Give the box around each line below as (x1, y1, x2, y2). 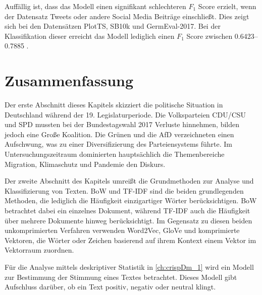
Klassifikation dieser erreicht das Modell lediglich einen (5, 30, 175, 41)
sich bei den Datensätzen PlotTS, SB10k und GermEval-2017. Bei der (5, 21, 221, 31)
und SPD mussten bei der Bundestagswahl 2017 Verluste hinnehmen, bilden (5, 119, 240, 130)
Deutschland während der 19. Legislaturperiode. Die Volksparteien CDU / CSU (5, 109, 246, 120)
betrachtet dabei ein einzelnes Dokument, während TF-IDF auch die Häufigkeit (5, 205, 250, 216)
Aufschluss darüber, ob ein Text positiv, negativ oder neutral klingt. (5, 281, 216, 292)
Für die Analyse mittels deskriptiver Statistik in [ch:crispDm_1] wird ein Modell (5, 262, 254, 272)
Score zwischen (186, 30, 233, 41)
